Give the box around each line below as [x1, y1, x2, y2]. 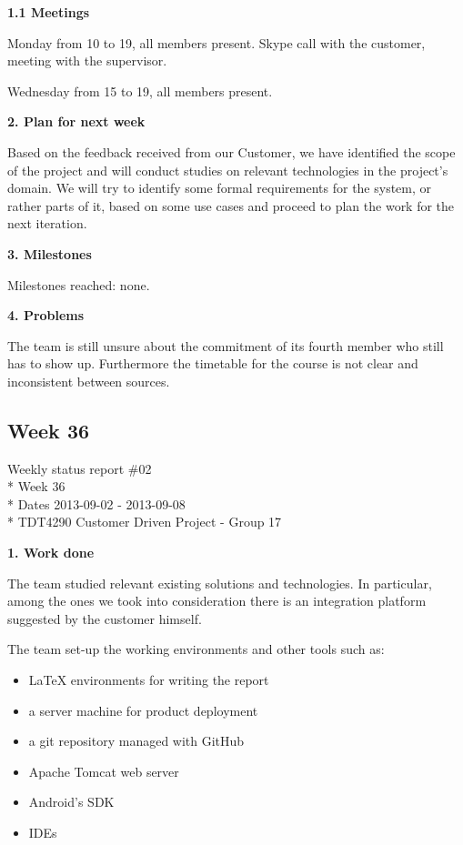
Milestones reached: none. [7, 275, 150, 294]
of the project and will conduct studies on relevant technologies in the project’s [7, 160, 448, 179]
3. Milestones [7, 244, 92, 263]
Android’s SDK [28, 792, 115, 811]
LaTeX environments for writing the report [28, 670, 269, 689]
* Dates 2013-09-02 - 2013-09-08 [7, 494, 186, 513]
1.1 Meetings [7, 3, 90, 21]
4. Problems [7, 306, 85, 325]
